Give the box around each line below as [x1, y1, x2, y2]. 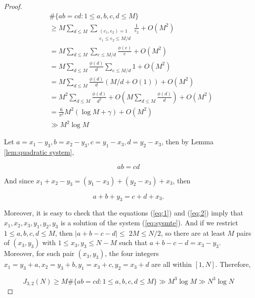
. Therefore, [215, 259, 251, 269]
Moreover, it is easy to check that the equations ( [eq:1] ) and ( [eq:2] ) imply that [4, 208, 244, 218]
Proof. [4, 1, 22, 11]
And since [4, 175, 34, 185]
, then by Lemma [161, 136, 213, 147]
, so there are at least [161, 227, 225, 238]
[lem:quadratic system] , [4, 147, 74, 157]
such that [119, 237, 148, 248]
